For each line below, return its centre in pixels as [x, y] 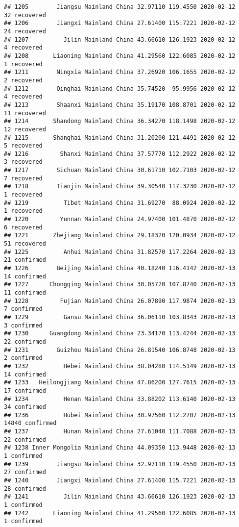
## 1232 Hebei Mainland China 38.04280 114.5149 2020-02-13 [120, 366]
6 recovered [23, 227]
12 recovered [25, 129]
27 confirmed [25, 472]
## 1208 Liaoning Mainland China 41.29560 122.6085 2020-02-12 [120, 56]
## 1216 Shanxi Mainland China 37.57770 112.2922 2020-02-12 [120, 154]
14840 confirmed [30, 423]
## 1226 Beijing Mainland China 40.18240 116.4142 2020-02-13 [120, 268]
